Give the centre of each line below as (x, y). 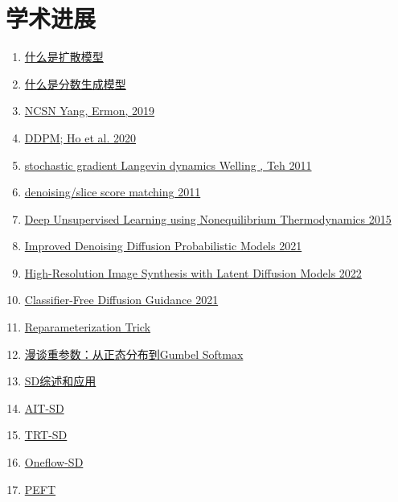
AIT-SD (44, 407)
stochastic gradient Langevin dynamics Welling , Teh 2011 (168, 165)
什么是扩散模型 (64, 57)
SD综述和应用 (60, 381)
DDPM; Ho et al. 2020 (80, 137)
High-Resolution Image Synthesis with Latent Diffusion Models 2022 (193, 272)
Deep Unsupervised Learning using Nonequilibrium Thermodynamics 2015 (208, 218)
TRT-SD (46, 435)
